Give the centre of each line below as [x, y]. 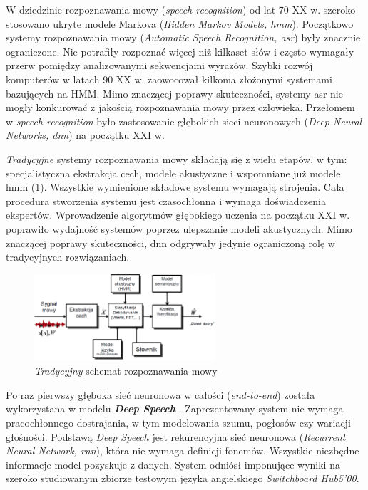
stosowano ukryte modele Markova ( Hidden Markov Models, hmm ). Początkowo [180, 23]
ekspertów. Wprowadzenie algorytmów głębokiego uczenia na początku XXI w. [178, 215]
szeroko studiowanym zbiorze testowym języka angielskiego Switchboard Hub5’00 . [183, 478]
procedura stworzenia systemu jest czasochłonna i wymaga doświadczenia [166, 200]
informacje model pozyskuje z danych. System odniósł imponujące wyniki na [173, 464]
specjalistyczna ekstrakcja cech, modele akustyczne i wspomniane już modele [173, 173]
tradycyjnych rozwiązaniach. [68, 257]
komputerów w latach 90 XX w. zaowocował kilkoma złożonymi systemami [169, 79]
